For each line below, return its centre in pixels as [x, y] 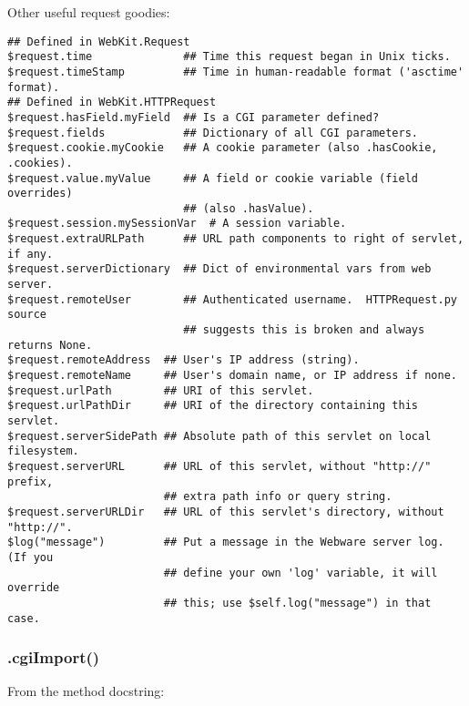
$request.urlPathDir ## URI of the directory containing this [213, 406]
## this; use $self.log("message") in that [297, 603]
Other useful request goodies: [89, 12]
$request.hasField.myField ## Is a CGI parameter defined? [194, 117]
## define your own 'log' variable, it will [301, 573]
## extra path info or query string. [278, 497]
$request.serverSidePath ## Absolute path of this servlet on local [219, 436]
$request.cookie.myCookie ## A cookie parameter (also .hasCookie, [223, 148]
